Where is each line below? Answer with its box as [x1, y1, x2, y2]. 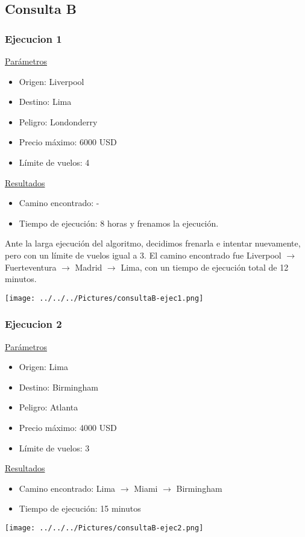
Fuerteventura [5, 260, 57, 273]
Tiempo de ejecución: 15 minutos [19, 502, 141, 515]
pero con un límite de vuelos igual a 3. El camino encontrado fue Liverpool [5, 248, 281, 261]
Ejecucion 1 [5, 31, 62, 46]
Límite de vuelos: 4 [19, 155, 90, 168]
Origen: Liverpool [19, 75, 84, 87]
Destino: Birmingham [19, 380, 98, 393]
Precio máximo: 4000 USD [19, 421, 117, 433]
